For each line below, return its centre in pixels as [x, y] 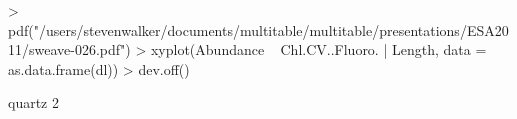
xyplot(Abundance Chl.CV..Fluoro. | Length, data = [318, 49]
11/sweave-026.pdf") [69, 49]
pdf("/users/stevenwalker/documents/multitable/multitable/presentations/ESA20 [258, 29]
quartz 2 [33, 102]
